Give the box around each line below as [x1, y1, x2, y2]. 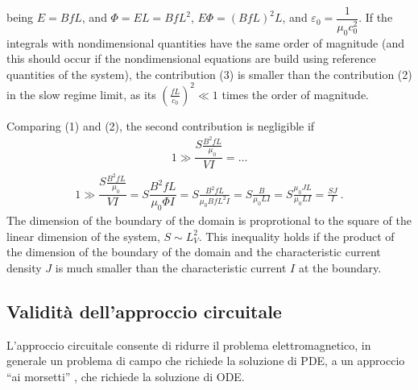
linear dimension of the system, [6, 227, 160, 244]
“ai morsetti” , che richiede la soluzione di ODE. [6, 367, 245, 384]
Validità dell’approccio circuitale [6, 298, 282, 323]
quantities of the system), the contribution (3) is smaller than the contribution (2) [6, 65, 412, 82]
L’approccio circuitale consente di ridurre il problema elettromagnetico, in [6, 336, 371, 353]
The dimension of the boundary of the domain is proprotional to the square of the [6, 212, 412, 229]
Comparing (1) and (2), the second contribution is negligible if [6, 117, 315, 134]
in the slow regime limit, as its [6, 85, 156, 102]
